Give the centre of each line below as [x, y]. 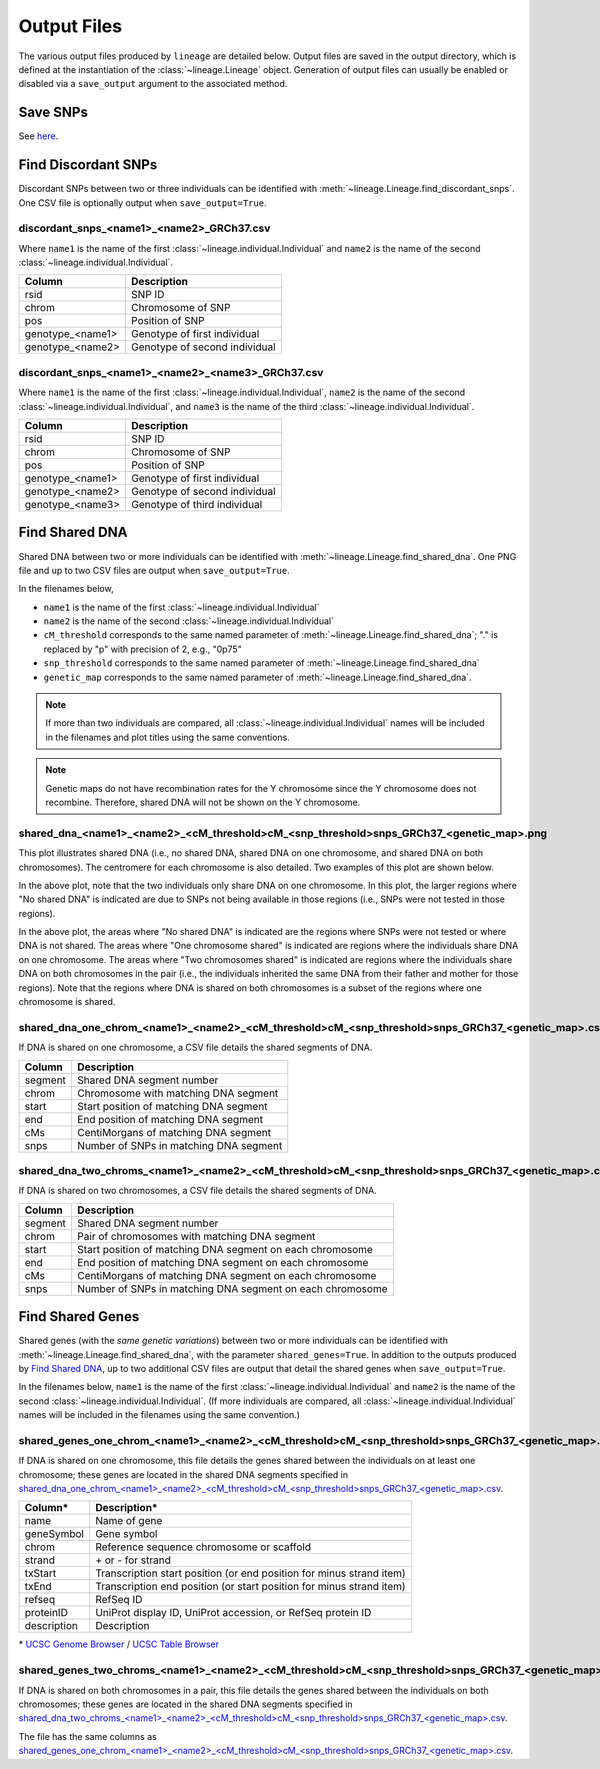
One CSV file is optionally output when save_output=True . [142, 202]
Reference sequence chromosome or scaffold [203, 1547]
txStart [40, 1573]
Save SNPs [53, 112]
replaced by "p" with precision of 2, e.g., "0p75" [142, 649]
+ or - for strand [133, 1560]
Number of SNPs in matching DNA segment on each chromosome [232, 1288]
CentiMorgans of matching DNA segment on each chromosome [226, 1275]
